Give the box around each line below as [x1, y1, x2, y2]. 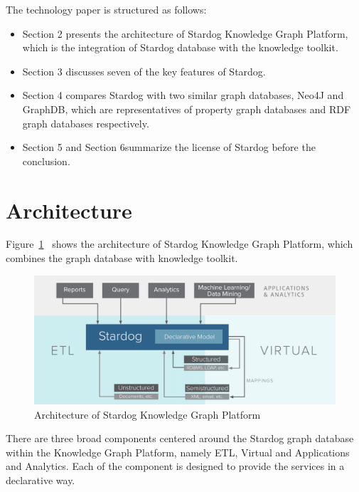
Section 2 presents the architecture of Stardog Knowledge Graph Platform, [22, 26, 348, 41]
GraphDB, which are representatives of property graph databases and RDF [22, 101, 351, 116]
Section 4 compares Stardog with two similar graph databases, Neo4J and [22, 88, 344, 103]
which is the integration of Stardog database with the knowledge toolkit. [22, 40, 338, 55]
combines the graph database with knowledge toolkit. [6, 251, 238, 266]
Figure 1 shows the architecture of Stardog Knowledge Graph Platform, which [6, 236, 353, 251]
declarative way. [6, 472, 75, 487]
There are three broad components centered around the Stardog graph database [6, 431, 354, 446]
